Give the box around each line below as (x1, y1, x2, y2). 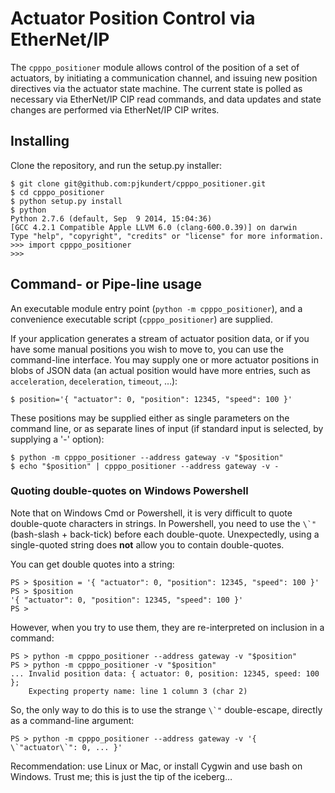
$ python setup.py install (10, 196, 123, 206)
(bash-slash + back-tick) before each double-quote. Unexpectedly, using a (10, 528, 320, 540)
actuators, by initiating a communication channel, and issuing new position (10, 72, 318, 84)
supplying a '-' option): (10, 433, 105, 445)
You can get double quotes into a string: (10, 558, 175, 570)
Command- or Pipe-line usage (10, 276, 203, 293)
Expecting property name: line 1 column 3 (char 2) (28, 686, 248, 696)
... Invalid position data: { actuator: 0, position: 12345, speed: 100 (10, 668, 320, 679)
